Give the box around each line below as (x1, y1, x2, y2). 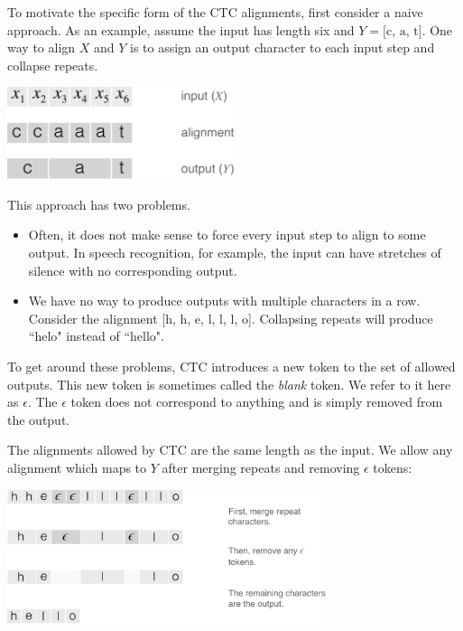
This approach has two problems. (7, 194, 190, 213)
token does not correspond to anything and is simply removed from (70, 392, 443, 411)
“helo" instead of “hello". (28, 326, 164, 345)
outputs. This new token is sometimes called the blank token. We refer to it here (7, 374, 451, 393)
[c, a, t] (383, 24, 422, 38)
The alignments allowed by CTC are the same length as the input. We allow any (7, 440, 453, 459)
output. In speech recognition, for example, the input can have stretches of (28, 242, 441, 261)
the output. (7, 410, 70, 429)
